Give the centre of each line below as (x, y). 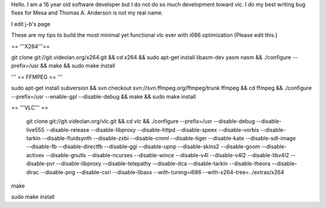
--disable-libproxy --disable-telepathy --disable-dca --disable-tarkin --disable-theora (164, 164)
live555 (35, 129)
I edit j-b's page (31, 24)
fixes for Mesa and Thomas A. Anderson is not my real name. (87, 13)
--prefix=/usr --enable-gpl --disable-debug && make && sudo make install (104, 96)
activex (35, 155)
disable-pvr (41, 164)
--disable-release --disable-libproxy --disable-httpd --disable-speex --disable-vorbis (152, 129)
